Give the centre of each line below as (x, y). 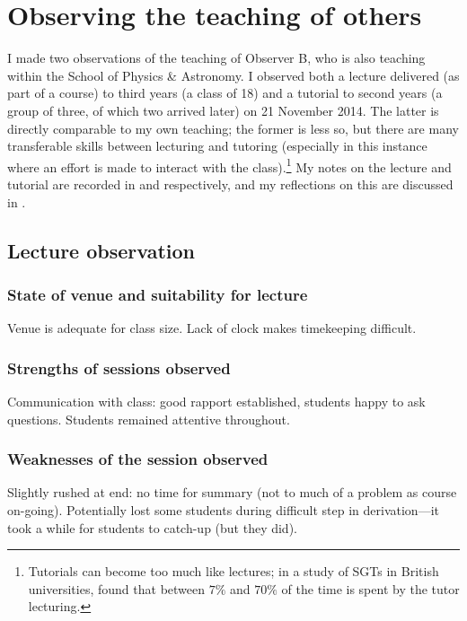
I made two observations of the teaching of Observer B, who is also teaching (216, 58)
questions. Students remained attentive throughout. (149, 419)
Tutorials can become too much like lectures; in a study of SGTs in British (233, 571)
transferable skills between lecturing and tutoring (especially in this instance (217, 146)
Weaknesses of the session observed (138, 459)
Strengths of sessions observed (119, 367)
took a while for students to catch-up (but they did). (152, 527)
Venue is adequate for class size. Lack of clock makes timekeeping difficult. (212, 328)
